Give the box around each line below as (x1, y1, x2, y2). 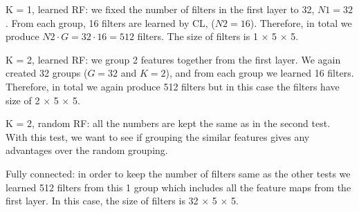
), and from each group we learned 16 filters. (165, 66, 354, 80)
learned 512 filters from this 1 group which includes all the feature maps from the (6, 180, 351, 194)
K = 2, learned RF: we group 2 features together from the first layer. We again (6, 52, 341, 66)
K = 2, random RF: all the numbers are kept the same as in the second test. (6, 116, 331, 131)
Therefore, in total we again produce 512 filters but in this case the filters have (6, 79, 340, 93)
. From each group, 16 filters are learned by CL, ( (6, 15, 215, 30)
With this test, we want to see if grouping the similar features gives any (6, 129, 310, 144)
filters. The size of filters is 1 (137, 29, 258, 44)
